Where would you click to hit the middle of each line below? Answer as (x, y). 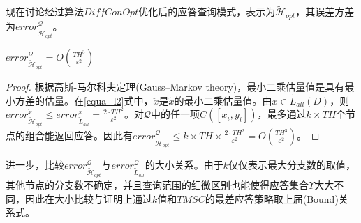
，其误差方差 (325, 11)
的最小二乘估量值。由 (223, 100)
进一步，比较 (35, 165)
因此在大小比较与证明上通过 (88, 198)
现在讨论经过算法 (45, 11)
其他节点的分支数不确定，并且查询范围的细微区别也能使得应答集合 (157, 185)
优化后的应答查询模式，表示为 (207, 11)
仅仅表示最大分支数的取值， (292, 165)
